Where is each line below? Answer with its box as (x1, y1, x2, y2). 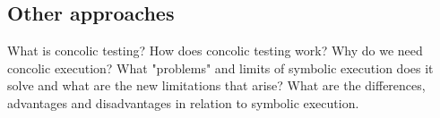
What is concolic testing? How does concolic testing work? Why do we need (7, 41, 423, 60)
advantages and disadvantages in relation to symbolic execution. (7, 93, 359, 112)
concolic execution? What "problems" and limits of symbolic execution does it (7, 58, 434, 77)
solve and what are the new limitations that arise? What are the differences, (7, 76, 426, 95)
